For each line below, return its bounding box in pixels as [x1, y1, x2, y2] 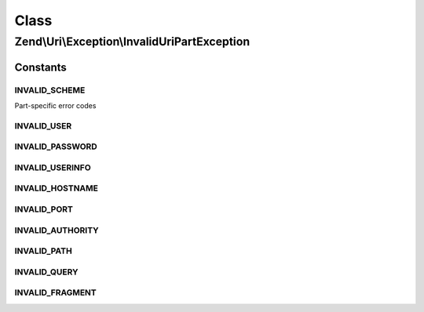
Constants [14, 60, 67, 74]
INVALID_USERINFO [14, 161, 91, 172]
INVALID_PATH [14, 245, 72, 256]
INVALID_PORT [14, 204, 74, 215]
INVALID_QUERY [14, 267, 79, 278]
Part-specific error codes [14, 100, 97, 110]
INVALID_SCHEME [14, 85, 86, 96]
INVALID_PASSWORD [14, 141, 97, 152]
